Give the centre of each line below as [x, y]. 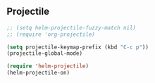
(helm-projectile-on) [38, 73]
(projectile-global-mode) [44, 53]
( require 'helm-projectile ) [48, 66]
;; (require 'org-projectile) [51, 34]
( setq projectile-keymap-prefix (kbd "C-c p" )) [78, 47]
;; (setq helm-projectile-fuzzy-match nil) [72, 27]
